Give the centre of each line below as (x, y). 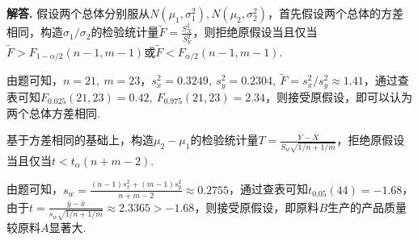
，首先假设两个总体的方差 (335, 13)
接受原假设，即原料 (268, 207)
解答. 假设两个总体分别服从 (78, 13)
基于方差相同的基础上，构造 (80, 140)
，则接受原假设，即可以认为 (339, 96)
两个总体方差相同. (53, 112)
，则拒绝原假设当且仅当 (255, 32)
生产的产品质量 (367, 207)
